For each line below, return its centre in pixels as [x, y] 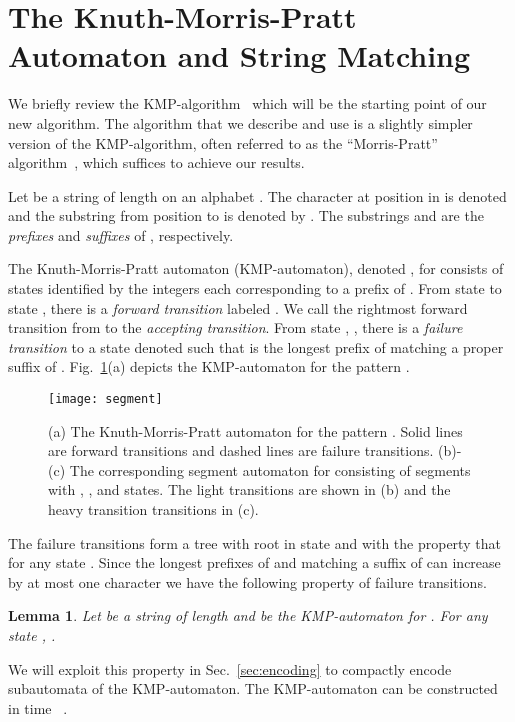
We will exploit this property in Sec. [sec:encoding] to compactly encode [230, 668]
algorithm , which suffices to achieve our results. [156, 162]
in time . [38, 707]
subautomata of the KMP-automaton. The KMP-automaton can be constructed [253, 688]
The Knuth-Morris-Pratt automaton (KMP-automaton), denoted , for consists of [256, 268]
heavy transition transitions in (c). [153, 509]
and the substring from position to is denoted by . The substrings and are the [246, 215]
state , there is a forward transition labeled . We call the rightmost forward [238, 307]
